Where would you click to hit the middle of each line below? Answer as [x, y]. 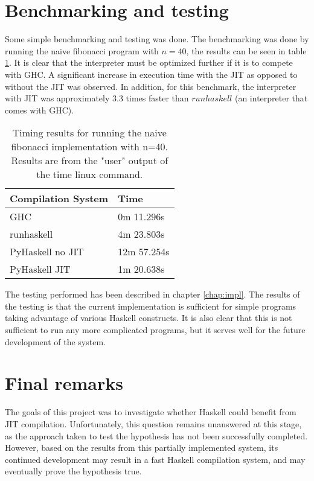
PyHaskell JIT [40, 269]
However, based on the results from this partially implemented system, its [142, 448]
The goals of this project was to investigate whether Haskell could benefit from [151, 412]
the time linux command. [90, 174]
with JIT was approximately [57, 98]
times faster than [157, 98]
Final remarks [64, 383]
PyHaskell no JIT [47, 252]
